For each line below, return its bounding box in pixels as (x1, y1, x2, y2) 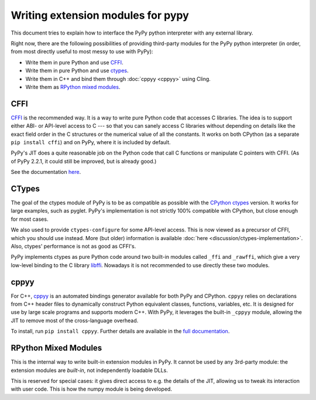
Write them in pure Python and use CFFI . (25, 59, 123, 66)
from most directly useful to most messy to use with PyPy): (11, 48, 153, 55)
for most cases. (11, 216, 49, 223)
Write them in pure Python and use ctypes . (25, 67, 129, 74)
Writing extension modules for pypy (11, 9, 190, 22)
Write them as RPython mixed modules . (25, 83, 121, 90)
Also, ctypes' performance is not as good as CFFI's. (11, 243, 136, 249)
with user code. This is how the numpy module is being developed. (11, 385, 173, 392)
